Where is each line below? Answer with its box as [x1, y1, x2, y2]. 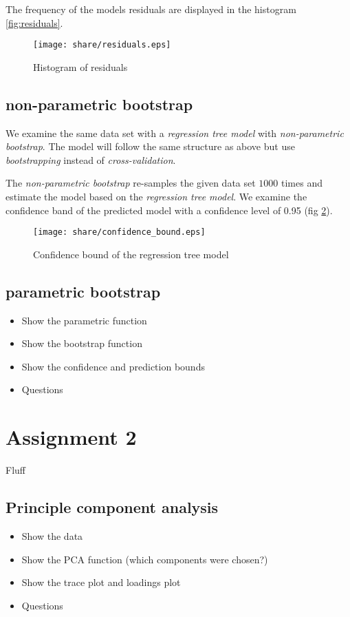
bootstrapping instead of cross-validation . [6, 152, 176, 167]
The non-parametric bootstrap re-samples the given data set [6, 176, 256, 190]
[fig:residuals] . [6, 15, 63, 30]
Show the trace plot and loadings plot [21, 575, 181, 589]
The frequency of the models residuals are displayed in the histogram [6, 2, 296, 16]
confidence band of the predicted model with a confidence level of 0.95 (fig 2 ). [6, 202, 333, 217]
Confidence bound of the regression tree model [33, 247, 229, 261]
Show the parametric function [21, 313, 147, 327]
